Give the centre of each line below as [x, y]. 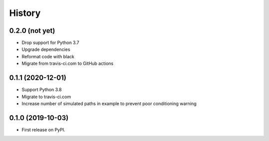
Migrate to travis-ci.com [46, 97]
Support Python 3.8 [42, 90]
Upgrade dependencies [46, 49]
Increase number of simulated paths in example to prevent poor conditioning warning [109, 103]
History [25, 13]
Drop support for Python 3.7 [51, 43]
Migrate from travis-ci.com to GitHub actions [67, 64]
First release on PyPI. [44, 130]
